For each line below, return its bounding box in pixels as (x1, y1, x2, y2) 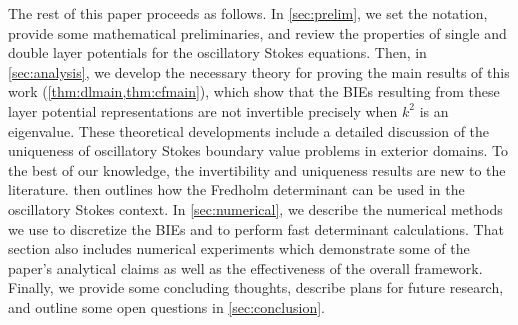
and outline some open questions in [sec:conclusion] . (8, 296, 325, 317)
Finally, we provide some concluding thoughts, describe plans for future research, (8, 277, 504, 298)
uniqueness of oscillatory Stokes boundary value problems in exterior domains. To (8, 140, 509, 161)
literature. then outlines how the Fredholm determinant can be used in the (8, 179, 465, 200)
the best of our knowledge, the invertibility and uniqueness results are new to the (8, 159, 506, 180)
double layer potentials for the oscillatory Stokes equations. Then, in (8, 42, 427, 63)
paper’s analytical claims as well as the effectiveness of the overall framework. (8, 257, 483, 278)
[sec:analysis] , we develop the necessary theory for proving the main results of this (8, 61, 510, 82)
